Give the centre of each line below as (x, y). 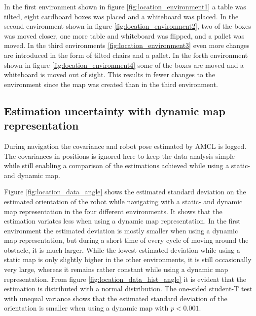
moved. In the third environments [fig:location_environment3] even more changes (127, 45)
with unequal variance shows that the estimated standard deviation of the (116, 298)
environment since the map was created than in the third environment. (111, 84)
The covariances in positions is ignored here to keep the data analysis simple (120, 156)
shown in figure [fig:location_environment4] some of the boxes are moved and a (124, 65)
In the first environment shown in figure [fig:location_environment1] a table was (125, 6)
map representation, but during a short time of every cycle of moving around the (126, 240)
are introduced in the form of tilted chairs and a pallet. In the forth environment (126, 55)
